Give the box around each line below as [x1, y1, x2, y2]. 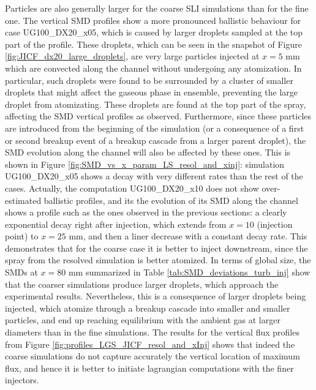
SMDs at [5, 266, 38, 279]
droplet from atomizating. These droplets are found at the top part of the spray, [5, 97, 306, 110]
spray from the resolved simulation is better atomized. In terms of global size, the [5, 253, 311, 266]
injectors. [5, 373, 39, 386]
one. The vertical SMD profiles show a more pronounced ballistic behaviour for [5, 13, 301, 26]
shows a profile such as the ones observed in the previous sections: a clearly [5, 206, 287, 219]
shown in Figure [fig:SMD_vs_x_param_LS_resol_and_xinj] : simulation [5, 157, 285, 170]
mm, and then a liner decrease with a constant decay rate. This [69, 230, 307, 242]
